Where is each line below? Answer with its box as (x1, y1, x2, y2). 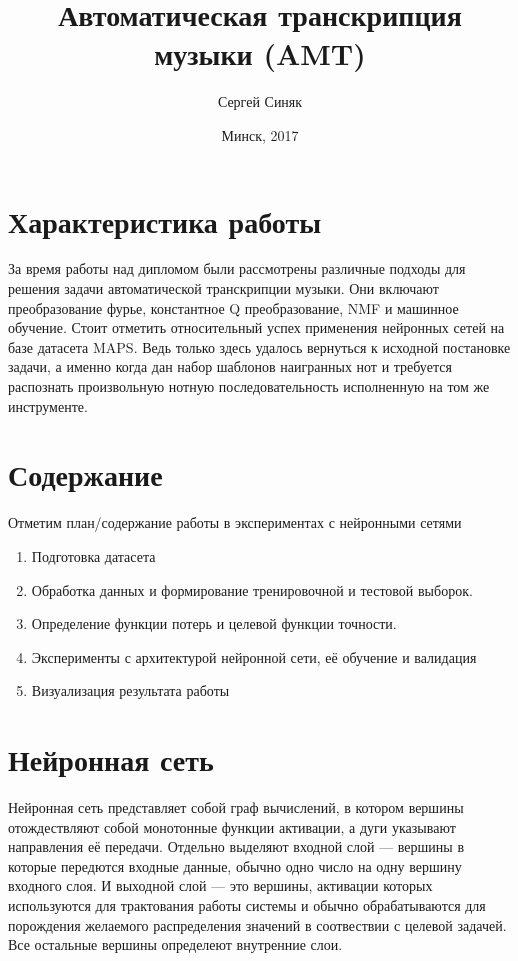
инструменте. (8, 395, 88, 416)
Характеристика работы (8, 200, 322, 241)
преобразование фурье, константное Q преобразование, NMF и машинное (8, 297, 459, 318)
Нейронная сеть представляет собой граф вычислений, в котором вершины (8, 797, 464, 817)
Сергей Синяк (217, 91, 303, 112)
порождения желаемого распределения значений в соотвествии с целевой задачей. (8, 914, 507, 935)
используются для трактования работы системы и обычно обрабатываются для (8, 894, 486, 915)
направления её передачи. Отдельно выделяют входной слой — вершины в (8, 836, 465, 857)
